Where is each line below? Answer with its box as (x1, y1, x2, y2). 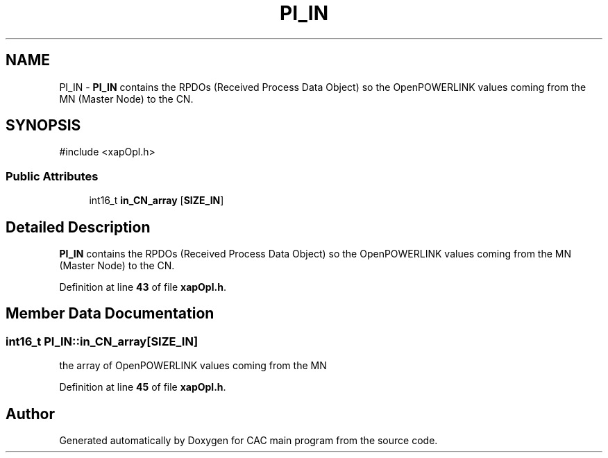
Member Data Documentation (6, 305, 214, 323)
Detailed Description (6, 218, 151, 236)
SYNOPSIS (6, 117, 81, 135)
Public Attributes (6, 169, 99, 183)
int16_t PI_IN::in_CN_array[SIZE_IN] (6, 334, 199, 348)
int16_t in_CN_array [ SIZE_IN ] (89, 194, 224, 207)
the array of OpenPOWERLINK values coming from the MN (59, 359, 327, 372)
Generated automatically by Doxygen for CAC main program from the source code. (59, 434, 438, 447)
